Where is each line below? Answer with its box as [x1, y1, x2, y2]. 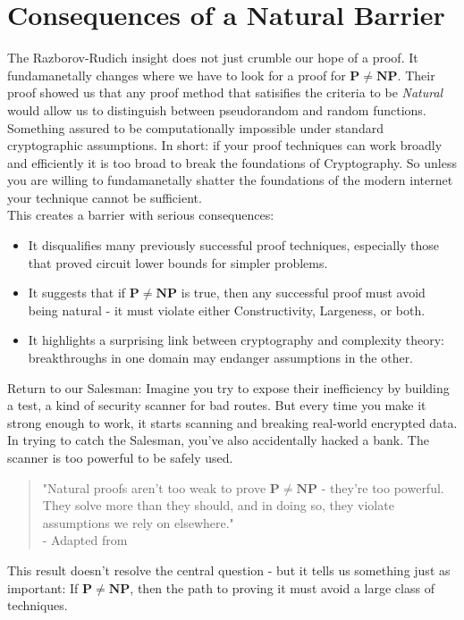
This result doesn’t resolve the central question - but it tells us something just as [7, 560, 451, 579]
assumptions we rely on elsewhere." [42, 513, 234, 532]
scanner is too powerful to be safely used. [7, 448, 233, 466]
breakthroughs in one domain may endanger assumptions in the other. [28, 348, 414, 367]
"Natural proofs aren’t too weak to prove [42, 478, 266, 497]
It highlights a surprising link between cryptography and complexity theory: [28, 331, 445, 349]
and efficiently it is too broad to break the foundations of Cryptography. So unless [7, 153, 457, 172]
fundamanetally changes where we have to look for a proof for [7, 65, 346, 84]
